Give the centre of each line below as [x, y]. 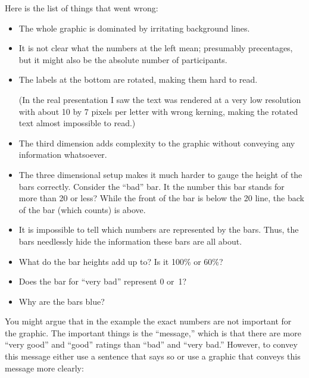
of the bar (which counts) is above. [82, 209]
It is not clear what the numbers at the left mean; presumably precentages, [156, 48]
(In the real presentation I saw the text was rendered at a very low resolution [160, 99]
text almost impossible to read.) [77, 123]
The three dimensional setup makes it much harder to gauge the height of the [160, 174]
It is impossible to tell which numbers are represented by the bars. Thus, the [159, 229]
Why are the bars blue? [62, 301]
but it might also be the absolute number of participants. [123, 59]
